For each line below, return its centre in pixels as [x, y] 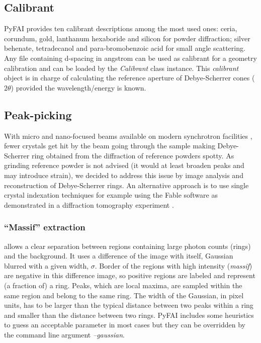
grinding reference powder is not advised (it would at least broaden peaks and [124, 165]
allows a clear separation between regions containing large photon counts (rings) [127, 246]
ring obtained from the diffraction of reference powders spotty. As [133, 155]
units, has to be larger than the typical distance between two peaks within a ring [129, 305]
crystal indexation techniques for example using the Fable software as [111, 195]
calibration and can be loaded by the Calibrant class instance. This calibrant [121, 68]
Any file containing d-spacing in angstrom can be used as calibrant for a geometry [130, 58]
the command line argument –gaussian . [64, 334]
